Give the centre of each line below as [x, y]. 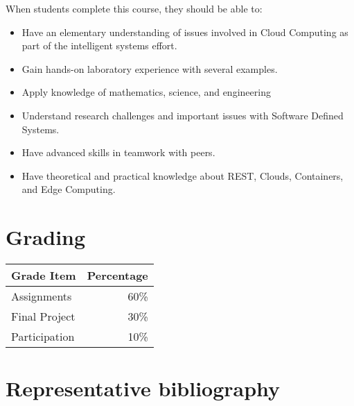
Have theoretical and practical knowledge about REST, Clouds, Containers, [183, 175]
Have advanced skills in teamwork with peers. [118, 152]
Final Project [43, 316]
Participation [43, 337]
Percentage [117, 276]
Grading [46, 237]
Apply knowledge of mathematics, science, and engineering [146, 92]
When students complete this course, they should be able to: [134, 8]
